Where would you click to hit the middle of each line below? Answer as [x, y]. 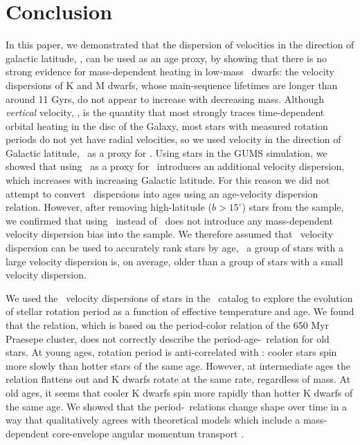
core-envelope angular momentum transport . [148, 433]
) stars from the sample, [293, 207]
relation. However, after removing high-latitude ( [109, 207]
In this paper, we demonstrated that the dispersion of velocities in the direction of [180, 45]
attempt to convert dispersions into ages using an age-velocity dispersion [162, 193]
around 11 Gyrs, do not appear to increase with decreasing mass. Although [165, 98]
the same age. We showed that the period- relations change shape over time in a [177, 406]
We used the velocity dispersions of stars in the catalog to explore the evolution [179, 297]
